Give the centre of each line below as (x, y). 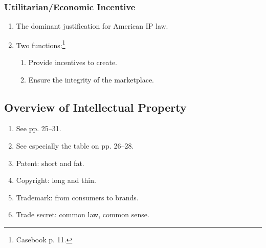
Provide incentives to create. (73, 62)
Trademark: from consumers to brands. (77, 197)
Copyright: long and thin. (56, 180)
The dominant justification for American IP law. (92, 26)
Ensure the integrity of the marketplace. (91, 79)
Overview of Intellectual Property (95, 107)
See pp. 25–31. (39, 128)
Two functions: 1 (41, 44)
